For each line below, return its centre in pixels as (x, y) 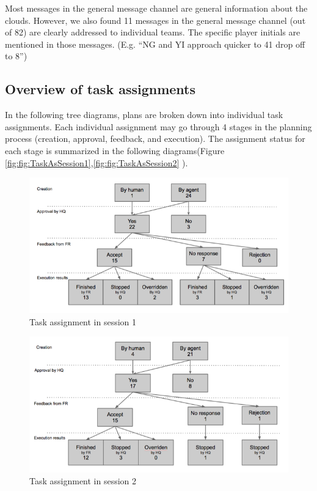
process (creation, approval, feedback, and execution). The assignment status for (155, 138)
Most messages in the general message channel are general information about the (156, 8)
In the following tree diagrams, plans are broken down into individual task (144, 115)
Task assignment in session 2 (83, 481)
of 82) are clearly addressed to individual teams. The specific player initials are (153, 32)
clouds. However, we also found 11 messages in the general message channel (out (155, 20)
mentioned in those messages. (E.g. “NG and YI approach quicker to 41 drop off (155, 44)
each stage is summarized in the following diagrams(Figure (115, 150)
